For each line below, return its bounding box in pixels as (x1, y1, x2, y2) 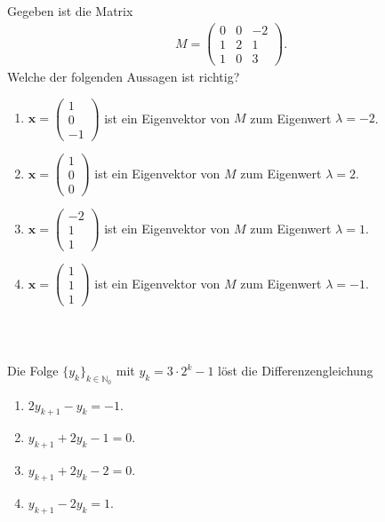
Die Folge (7, 361, 59, 380)
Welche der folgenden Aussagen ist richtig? (7, 67, 240, 86)
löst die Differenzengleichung (218, 361, 373, 380)
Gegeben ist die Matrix (7, 2, 133, 20)
